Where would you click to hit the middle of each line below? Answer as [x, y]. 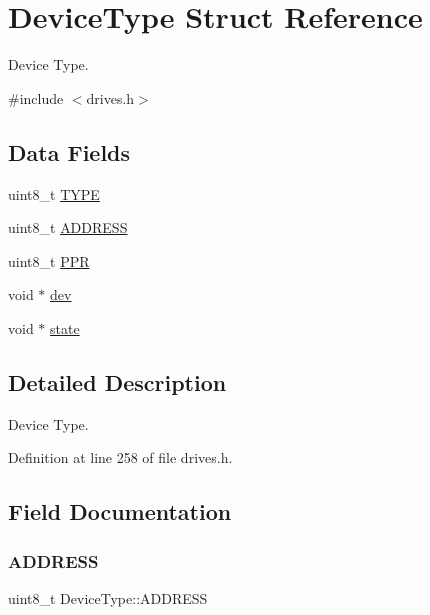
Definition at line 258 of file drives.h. [120, 457]
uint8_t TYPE [54, 193]
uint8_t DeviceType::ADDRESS [108, 597]
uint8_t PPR [49, 260]
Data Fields [69, 151]
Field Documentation [120, 511]
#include [36, 97]
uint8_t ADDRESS [68, 227]
